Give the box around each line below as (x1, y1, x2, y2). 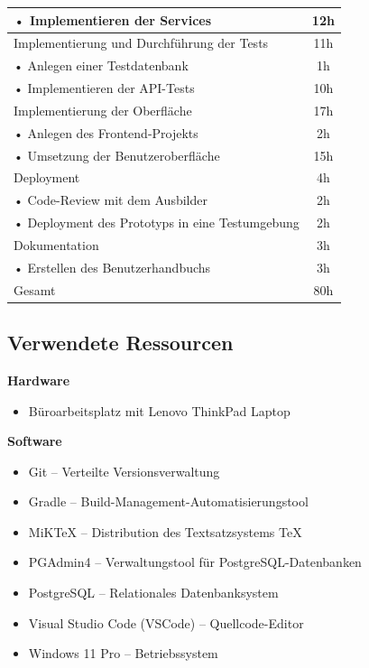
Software (7, 431, 62, 450)
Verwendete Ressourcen (7, 329, 234, 357)
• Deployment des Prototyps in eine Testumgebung (14, 213, 300, 232)
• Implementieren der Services (14, 10, 212, 29)
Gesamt (14, 280, 56, 299)
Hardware (7, 370, 70, 389)
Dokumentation (14, 235, 99, 254)
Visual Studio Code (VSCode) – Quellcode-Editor (28, 613, 304, 632)
